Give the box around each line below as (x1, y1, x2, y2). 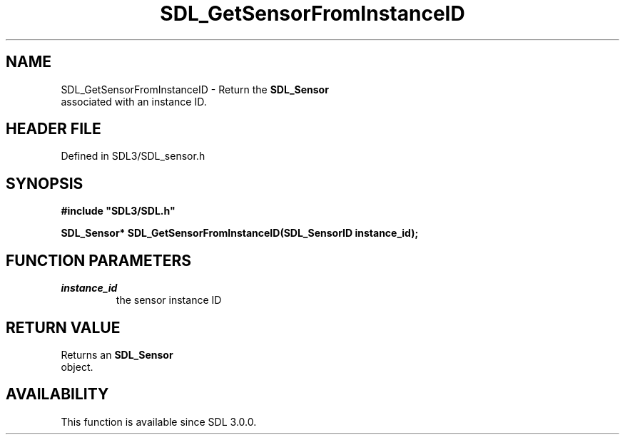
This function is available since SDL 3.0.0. (61, 415, 257, 428)
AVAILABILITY (6, 385, 109, 404)
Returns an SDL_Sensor (61, 348, 173, 361)
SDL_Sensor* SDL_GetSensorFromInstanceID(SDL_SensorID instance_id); (61, 227, 419, 240)
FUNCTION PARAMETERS (6, 251, 191, 270)
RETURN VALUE (6, 318, 121, 337)
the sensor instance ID (116, 294, 222, 307)
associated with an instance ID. (61, 95, 207, 108)
